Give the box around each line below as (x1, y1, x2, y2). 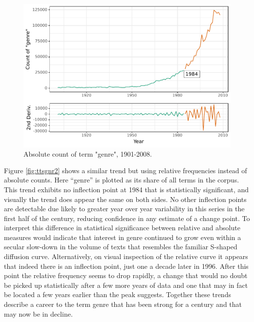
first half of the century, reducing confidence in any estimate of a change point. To (4, 213, 250, 223)
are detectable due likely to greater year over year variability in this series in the (4, 203, 245, 214)
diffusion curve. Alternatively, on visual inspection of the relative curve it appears (4, 251, 248, 262)
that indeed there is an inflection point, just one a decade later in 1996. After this (4, 261, 249, 271)
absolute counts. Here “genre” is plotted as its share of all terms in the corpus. (4, 175, 239, 185)
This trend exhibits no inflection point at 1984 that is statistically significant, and (4, 184, 249, 194)
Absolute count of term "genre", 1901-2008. (23, 149, 152, 159)
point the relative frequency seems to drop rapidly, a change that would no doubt (4, 270, 248, 281)
